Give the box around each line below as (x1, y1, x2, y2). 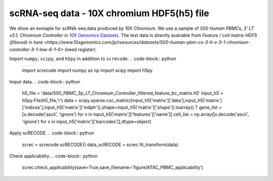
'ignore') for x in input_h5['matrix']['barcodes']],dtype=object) (22, 118, 152, 124)
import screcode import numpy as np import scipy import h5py (22, 67, 153, 73)
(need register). (64, 46, 97, 53)
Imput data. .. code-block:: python (9, 78, 80, 84)
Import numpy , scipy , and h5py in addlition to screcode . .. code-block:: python (9, 56, 176, 62)
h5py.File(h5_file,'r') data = (22, 97, 78, 103)
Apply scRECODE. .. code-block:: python (9, 130, 95, 136)
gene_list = (199, 104, 222, 111)
